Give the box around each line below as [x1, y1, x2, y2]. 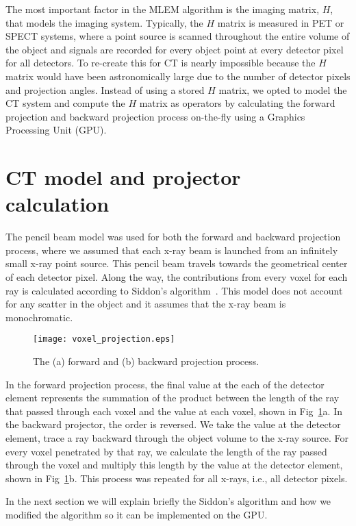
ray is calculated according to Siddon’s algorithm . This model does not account [5, 283, 343, 297]
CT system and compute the [5, 96, 125, 110]
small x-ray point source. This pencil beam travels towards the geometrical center [5, 256, 348, 271]
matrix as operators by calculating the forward [139, 96, 335, 110]
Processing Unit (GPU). [5, 123, 107, 137]
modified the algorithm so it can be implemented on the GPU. [5, 508, 268, 521]
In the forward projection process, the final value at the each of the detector [5, 377, 325, 391]
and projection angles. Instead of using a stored [5, 82, 205, 97]
